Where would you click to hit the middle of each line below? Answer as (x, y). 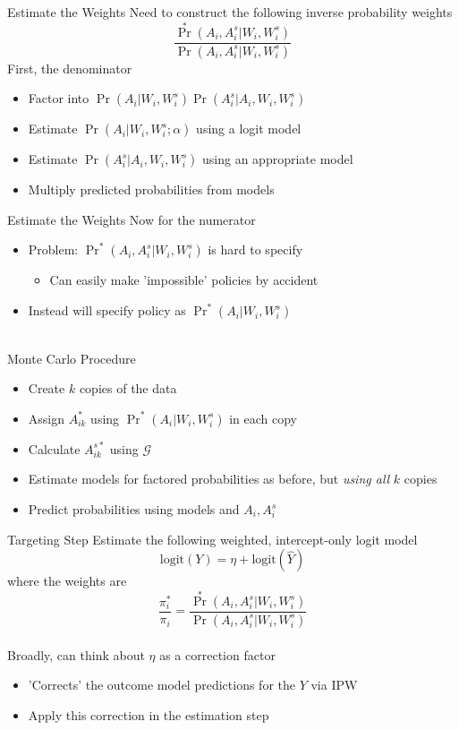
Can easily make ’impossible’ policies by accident (184, 280)
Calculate (54, 448)
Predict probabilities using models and (134, 509)
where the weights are (67, 581)
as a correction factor (217, 654)
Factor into (59, 98)
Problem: (53, 249)
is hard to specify (255, 249)
